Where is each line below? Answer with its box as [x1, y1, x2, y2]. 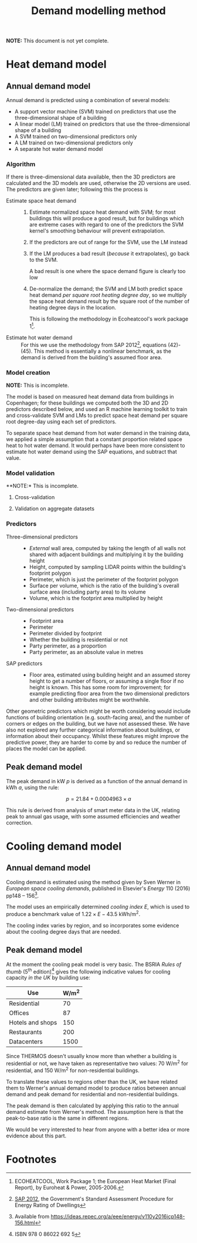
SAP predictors [6, 659, 43, 667]
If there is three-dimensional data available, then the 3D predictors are [6, 173, 176, 180]
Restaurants [9, 1028, 42, 1036]
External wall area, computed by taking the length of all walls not [29, 544, 186, 551]
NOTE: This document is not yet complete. [6, 37, 109, 45]
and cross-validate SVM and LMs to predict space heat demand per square [6, 412, 188, 419]
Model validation [6, 469, 55, 477]
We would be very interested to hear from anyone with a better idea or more [6, 1126, 190, 1133]
